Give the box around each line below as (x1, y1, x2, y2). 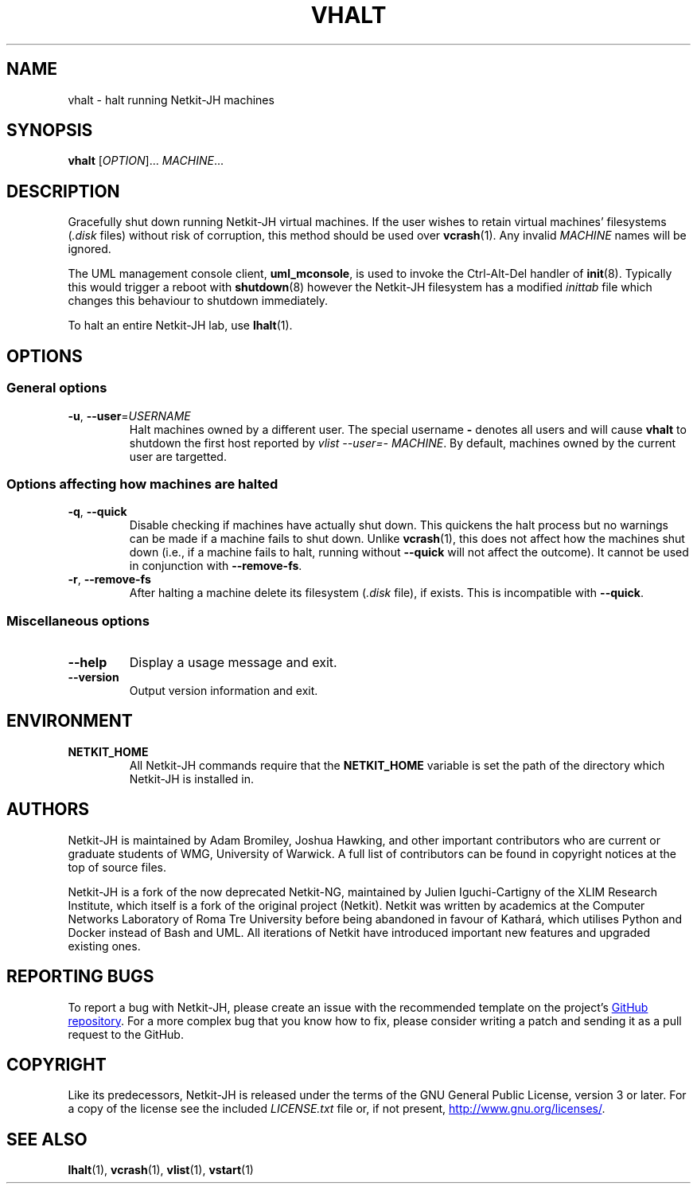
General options (6, 380, 107, 396)
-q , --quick (68, 505, 127, 519)
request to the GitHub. (68, 1027, 184, 1041)
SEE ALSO (6, 1129, 88, 1149)
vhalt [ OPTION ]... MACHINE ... (68, 154, 224, 168)
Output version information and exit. (129, 684, 318, 697)
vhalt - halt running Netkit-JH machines (68, 92, 275, 107)
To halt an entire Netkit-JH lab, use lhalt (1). (68, 318, 293, 333)
